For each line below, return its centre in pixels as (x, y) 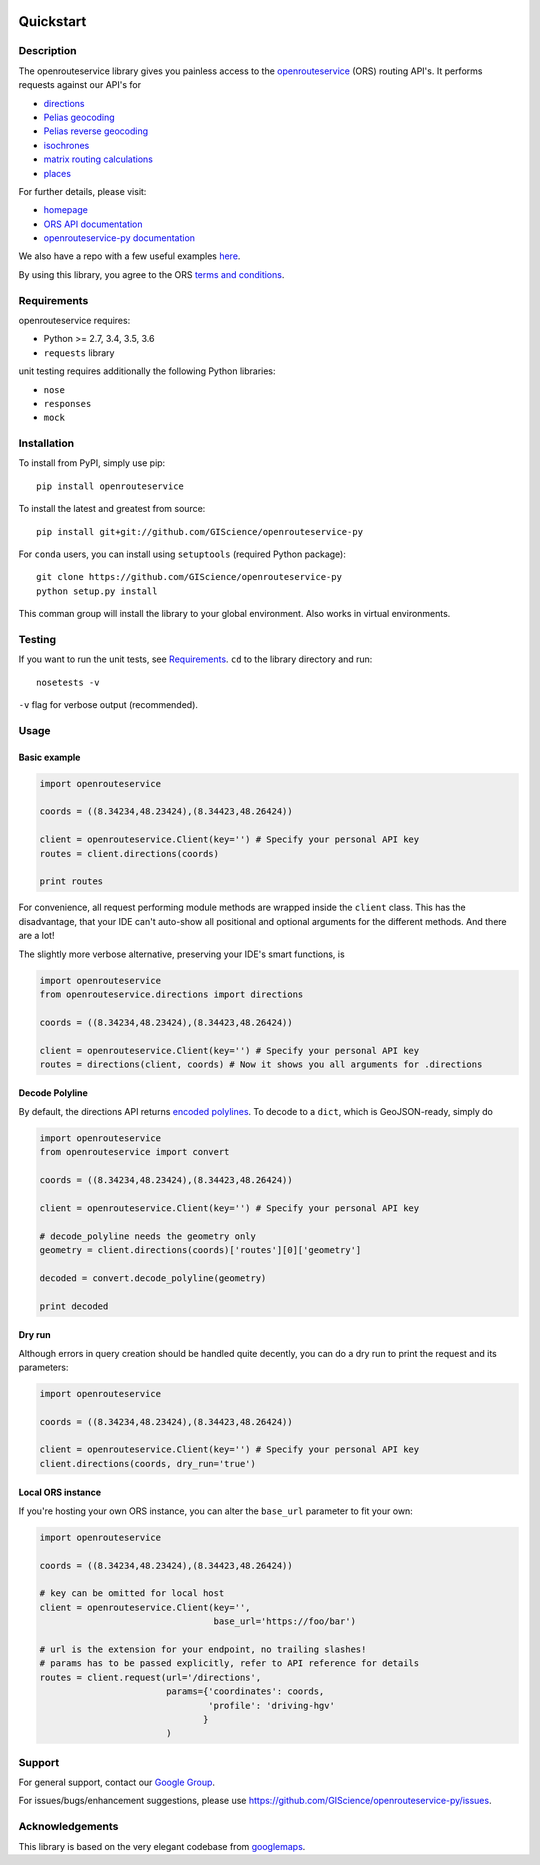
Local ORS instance (60, 1492)
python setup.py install (97, 591)
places (57, 173)
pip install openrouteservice (110, 486)
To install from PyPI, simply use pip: (92, 463)
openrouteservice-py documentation (119, 238)
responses (67, 403)
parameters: (43, 1367)
